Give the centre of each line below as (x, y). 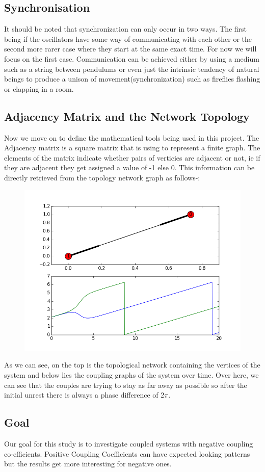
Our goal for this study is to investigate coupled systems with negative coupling (129, 444)
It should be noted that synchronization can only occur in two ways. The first (126, 29)
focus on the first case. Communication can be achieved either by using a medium (132, 58)
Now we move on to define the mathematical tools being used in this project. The (132, 137)
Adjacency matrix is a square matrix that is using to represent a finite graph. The (132, 148)
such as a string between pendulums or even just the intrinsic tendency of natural (132, 69)
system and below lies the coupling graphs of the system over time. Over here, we (131, 375)
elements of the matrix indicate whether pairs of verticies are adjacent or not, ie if (132, 157)
